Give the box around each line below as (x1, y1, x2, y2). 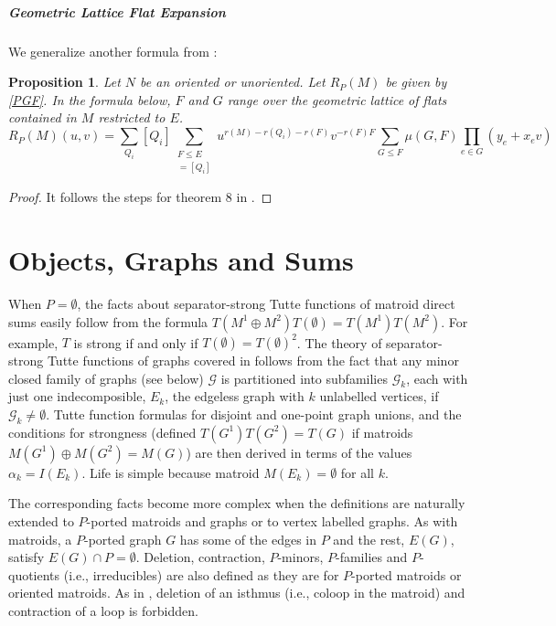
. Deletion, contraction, (135, 547, 265, 567)
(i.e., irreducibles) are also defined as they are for (63, 565, 339, 584)
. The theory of (296, 333, 382, 352)
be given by (385, 72, 447, 91)
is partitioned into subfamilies (220, 368, 388, 387)
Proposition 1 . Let (8, 72, 121, 91)
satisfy (8, 547, 45, 567)
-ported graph (84, 529, 162, 548)
